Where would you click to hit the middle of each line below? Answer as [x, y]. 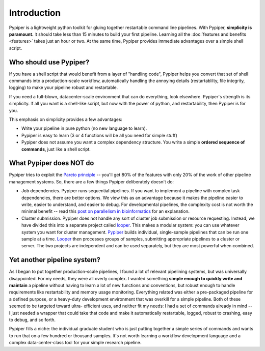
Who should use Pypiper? [49, 62]
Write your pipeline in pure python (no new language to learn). [84, 128]
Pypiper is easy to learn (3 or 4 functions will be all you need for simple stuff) [99, 135]
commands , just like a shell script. [56, 149]
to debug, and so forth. [32, 320]
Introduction [35, 13]
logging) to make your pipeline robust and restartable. [64, 88]
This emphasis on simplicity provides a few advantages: [66, 119]
